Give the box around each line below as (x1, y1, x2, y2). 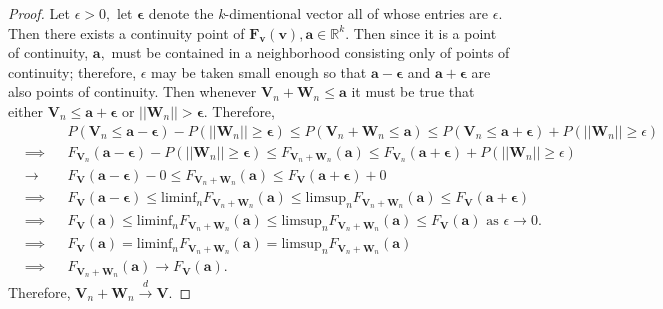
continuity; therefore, (8, 61, 137, 82)
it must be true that (351, 81, 475, 102)
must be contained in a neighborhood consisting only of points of (111, 42, 510, 63)
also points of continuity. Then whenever (8, 81, 257, 102)
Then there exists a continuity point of (8, 22, 245, 43)
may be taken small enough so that (151, 61, 367, 82)
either (8, 100, 44, 121)
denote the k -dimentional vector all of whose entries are (148, 3, 489, 23)
